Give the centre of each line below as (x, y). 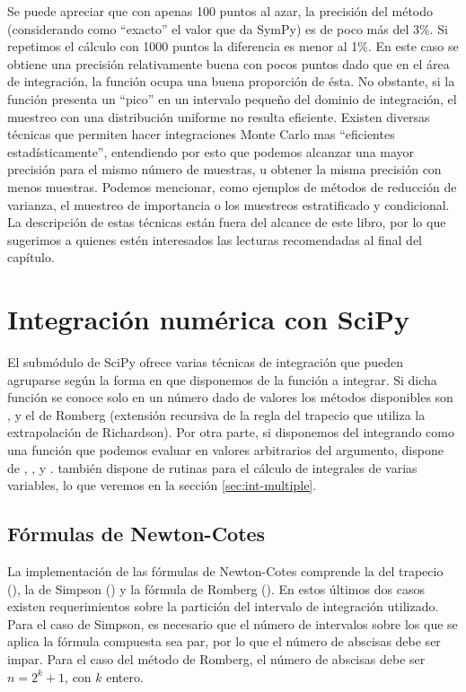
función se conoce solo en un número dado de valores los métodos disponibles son (230, 397)
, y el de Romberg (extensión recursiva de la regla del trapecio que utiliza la (216, 414)
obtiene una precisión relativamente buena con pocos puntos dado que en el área (229, 63)
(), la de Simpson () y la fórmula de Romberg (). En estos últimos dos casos (216, 588)
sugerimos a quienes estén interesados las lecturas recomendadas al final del (215, 239)
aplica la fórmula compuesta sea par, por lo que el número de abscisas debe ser (224, 641)
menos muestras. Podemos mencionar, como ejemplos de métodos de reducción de (232, 186)
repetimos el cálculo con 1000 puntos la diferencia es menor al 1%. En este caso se (233, 46)
